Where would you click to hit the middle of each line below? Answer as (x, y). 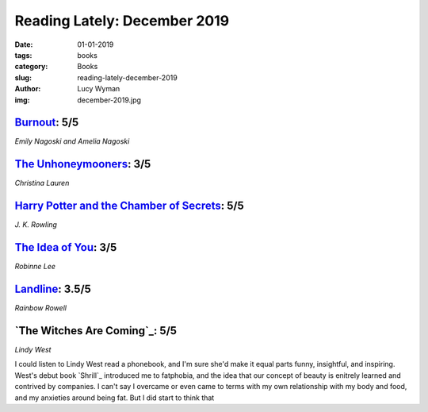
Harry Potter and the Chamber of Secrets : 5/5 (130, 206)
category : (31, 67)
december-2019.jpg (109, 100)
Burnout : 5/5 (47, 123)
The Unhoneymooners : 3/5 (83, 164)
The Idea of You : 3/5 (66, 247)
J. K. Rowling (36, 225)
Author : (28, 89)
